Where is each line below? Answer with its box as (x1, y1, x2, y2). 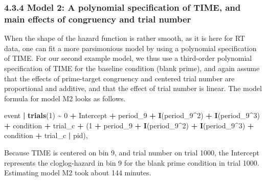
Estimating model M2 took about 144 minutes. (4, 167, 151, 178)
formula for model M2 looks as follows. (4, 93, 126, 103)
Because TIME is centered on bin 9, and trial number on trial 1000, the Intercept (4, 147, 259, 158)
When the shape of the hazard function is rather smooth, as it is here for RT (4, 33, 245, 43)
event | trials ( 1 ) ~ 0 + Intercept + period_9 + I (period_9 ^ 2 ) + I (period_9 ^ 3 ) (4, 110, 260, 121)
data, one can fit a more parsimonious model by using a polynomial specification (4, 42, 257, 53)
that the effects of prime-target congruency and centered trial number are (4, 73, 235, 83)
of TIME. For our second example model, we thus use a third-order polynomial (4, 53, 252, 63)
